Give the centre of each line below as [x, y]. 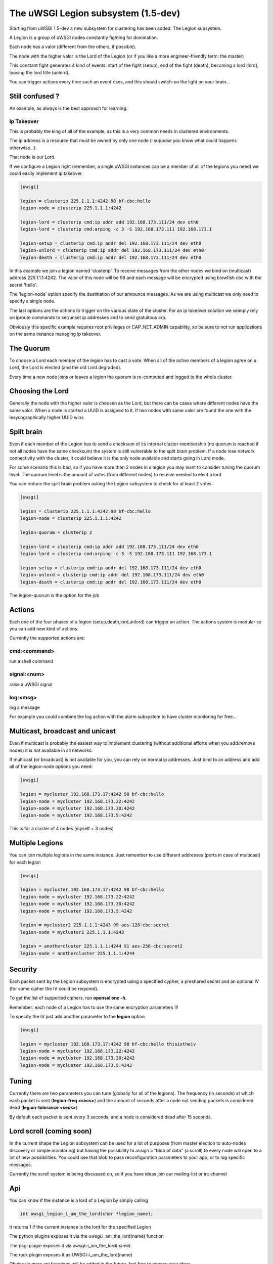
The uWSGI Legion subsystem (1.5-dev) [95, 13]
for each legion [25, 862]
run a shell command [31, 661]
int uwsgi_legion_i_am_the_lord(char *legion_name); [87, 1214]
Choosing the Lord [39, 391]
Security [23, 969]
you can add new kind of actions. [44, 629]
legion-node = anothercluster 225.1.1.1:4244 [77, 953]
